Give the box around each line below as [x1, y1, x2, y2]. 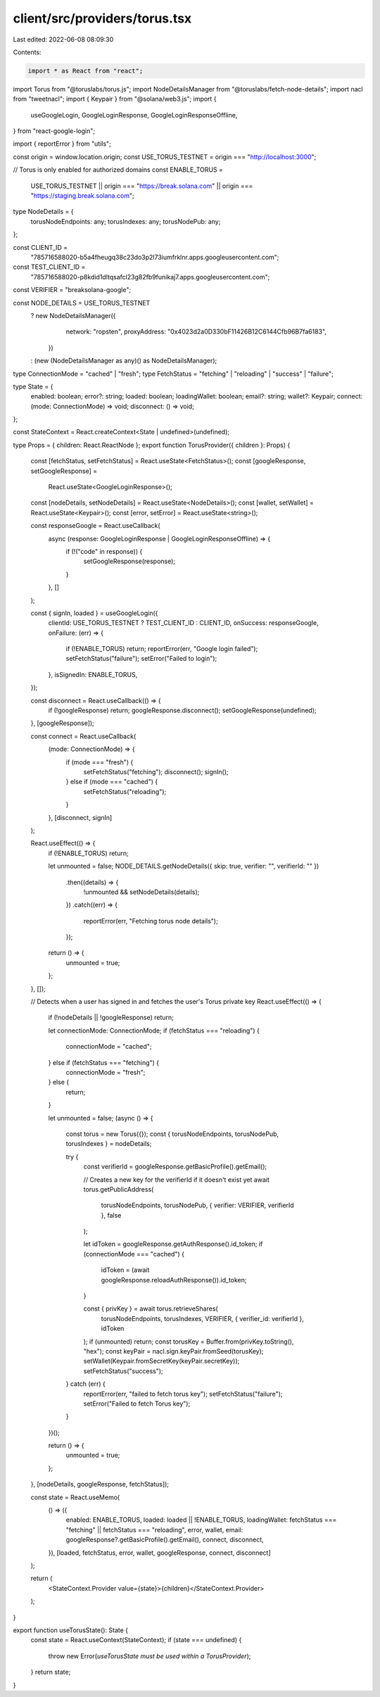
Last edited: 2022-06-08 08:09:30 [13, 35, 114, 44]
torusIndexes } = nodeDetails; [65, 1140, 152, 1148]
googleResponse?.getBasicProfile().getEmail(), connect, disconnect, [65, 1535, 264, 1544]
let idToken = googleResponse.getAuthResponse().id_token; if [83, 1239, 263, 1249]
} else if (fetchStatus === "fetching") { [48, 1058, 160, 1066]
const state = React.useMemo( [30, 1493, 120, 1501]
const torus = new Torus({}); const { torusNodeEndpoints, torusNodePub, [65, 1130, 279, 1138]
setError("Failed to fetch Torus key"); [83, 1399, 191, 1408]
